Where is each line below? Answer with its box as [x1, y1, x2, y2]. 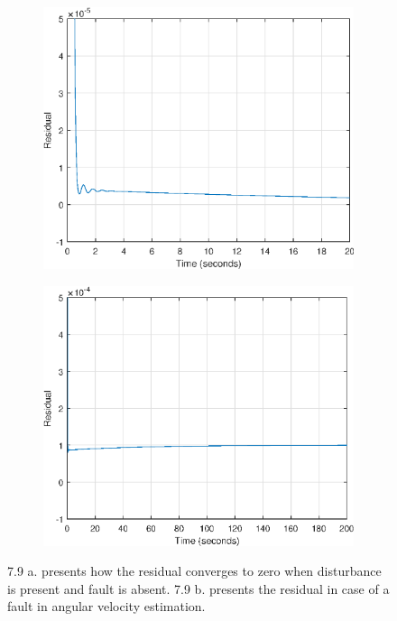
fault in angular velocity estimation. [7, 597, 206, 616]
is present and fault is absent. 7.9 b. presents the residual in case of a [7, 579, 390, 598]
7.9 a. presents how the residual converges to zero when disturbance [7, 561, 382, 580]
